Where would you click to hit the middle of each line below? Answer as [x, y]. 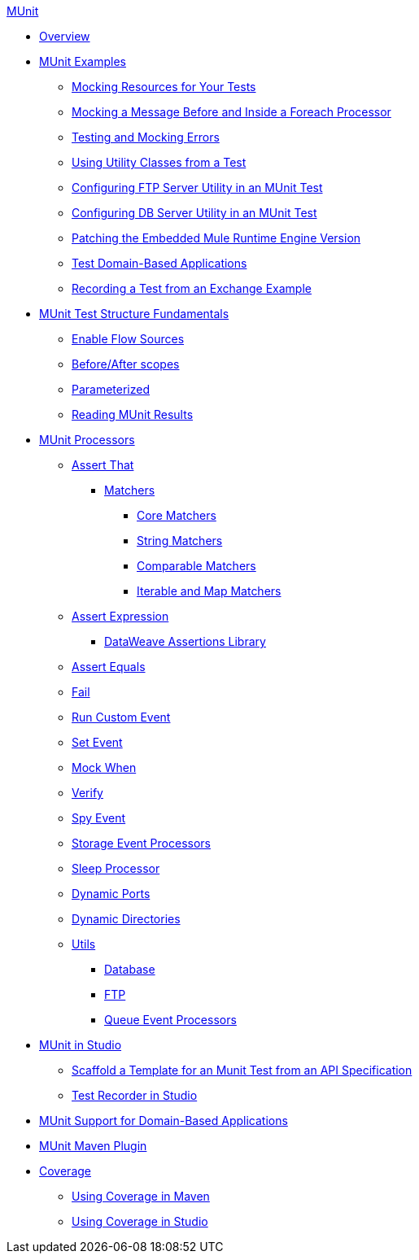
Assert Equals [109, 667]
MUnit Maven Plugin [93, 1146]
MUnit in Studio [81, 1045]
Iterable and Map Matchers [209, 591]
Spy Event [99, 818]
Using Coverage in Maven [141, 1196]
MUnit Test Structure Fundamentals [134, 314]
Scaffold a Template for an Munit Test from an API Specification [242, 1070]
